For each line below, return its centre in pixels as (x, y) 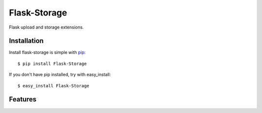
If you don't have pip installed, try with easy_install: (60, 75)
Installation (26, 41)
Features (23, 99)
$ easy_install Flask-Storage (54, 86)
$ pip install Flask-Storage (52, 64)
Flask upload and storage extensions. (46, 27)
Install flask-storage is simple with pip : (47, 52)
